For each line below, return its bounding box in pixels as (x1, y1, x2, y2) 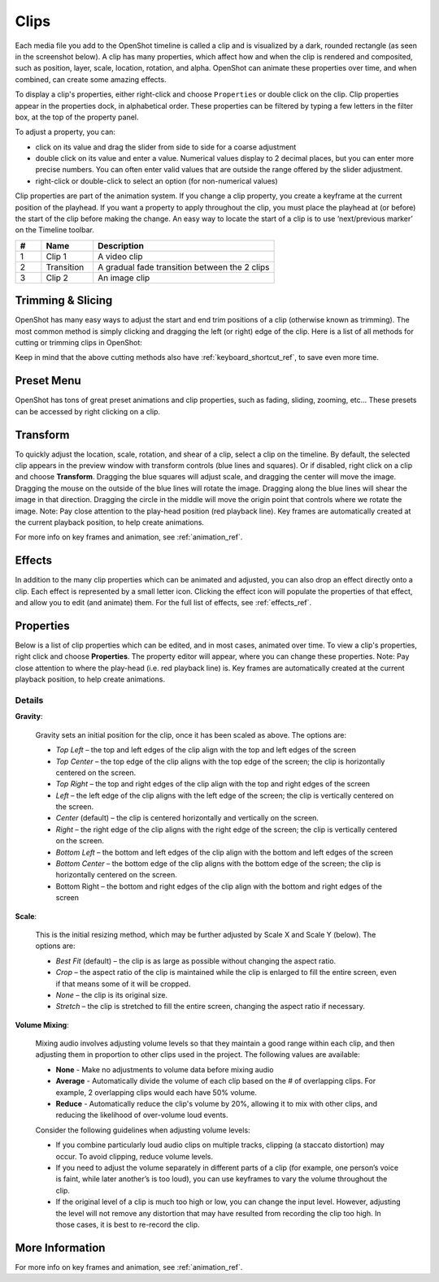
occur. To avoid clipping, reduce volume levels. (55, 1151, 214, 1161)
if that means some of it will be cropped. (55, 979, 191, 989)
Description (98, 240, 144, 251)
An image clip (98, 272, 150, 284)
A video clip (98, 250, 143, 262)
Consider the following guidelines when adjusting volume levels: (35, 1125, 251, 1135)
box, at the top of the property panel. (15, 112, 139, 122)
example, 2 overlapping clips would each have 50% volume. (55, 1087, 258, 1097)
